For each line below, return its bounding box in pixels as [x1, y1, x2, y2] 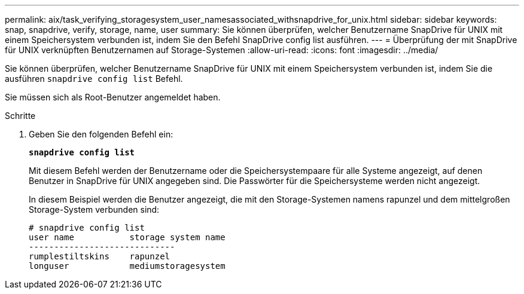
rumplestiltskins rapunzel [29, 252, 170, 261]
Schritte [5, 111, 36, 121]
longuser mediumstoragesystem [29, 261, 226, 271]
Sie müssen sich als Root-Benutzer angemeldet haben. [5, 92, 221, 102]
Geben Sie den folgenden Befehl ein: [29, 129, 173, 139]
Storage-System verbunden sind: [29, 204, 160, 215]
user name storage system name [29, 232, 226, 242]
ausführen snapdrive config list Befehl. [5, 73, 183, 84]
